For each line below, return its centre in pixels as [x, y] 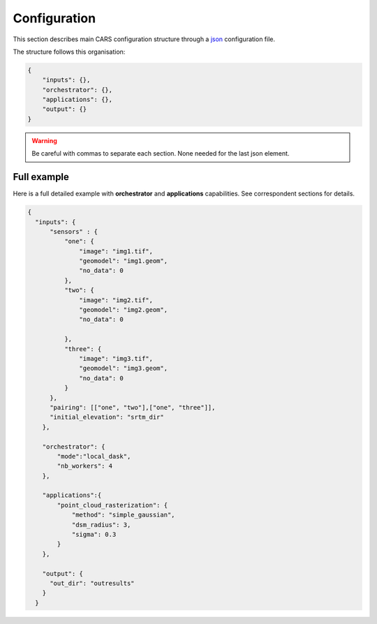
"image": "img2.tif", [116, 300]
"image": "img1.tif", [116, 251]
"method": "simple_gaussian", [123, 515]
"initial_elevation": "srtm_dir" [107, 417]
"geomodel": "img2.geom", [123, 310]
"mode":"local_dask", [94, 456]
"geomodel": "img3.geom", [123, 369]
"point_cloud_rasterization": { [112, 505]
